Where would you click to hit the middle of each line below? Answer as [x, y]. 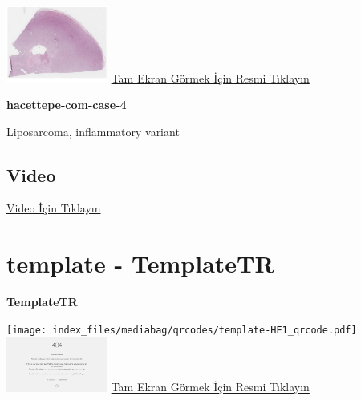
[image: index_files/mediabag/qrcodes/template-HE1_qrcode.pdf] [182, 330]
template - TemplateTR [140, 263]
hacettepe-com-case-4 [67, 105]
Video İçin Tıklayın [54, 208]
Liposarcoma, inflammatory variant [93, 131]
